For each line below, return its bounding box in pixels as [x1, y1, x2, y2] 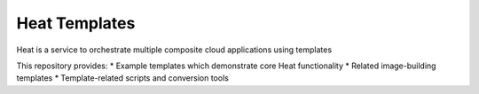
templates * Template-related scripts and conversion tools [16, 73, 230, 83]
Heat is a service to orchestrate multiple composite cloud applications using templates [16, 44, 333, 55]
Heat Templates [16, 13, 136, 33]
